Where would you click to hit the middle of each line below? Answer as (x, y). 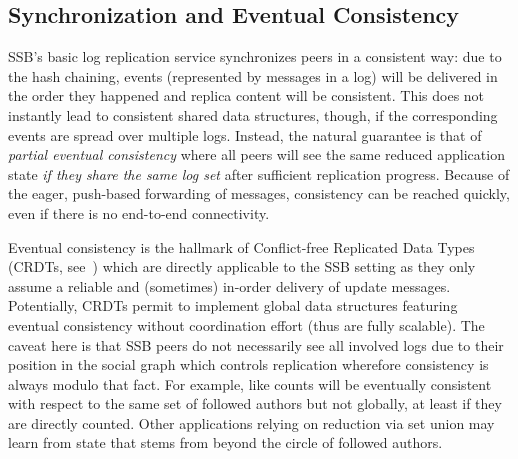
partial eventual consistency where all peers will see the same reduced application (256, 154)
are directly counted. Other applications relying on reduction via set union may (251, 422)
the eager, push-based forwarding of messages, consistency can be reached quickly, (259, 193)
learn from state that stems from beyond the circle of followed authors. (225, 442)
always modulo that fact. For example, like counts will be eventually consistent (250, 383)
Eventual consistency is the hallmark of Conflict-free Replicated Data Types (241, 246)
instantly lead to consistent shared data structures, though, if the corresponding (253, 114)
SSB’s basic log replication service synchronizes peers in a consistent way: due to (255, 56)
